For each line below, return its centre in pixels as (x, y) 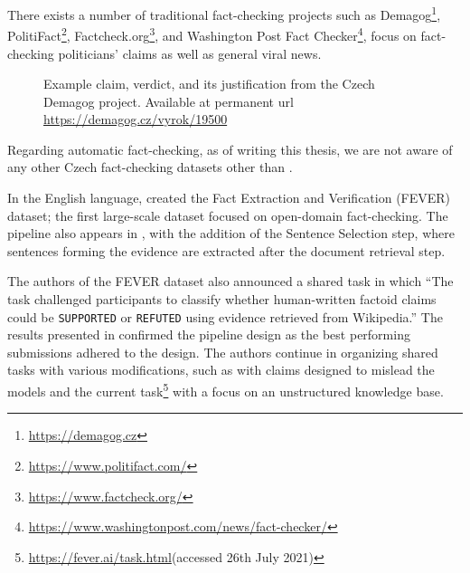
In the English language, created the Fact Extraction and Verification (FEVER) (229, 198)
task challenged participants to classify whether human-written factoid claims (222, 299)
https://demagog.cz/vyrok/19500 (136, 119)
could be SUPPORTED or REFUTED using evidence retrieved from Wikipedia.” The (225, 316)
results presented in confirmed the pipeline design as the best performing (209, 334)
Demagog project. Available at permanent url (169, 101)
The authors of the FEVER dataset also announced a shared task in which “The (230, 281)
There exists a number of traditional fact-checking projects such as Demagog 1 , (224, 13)
